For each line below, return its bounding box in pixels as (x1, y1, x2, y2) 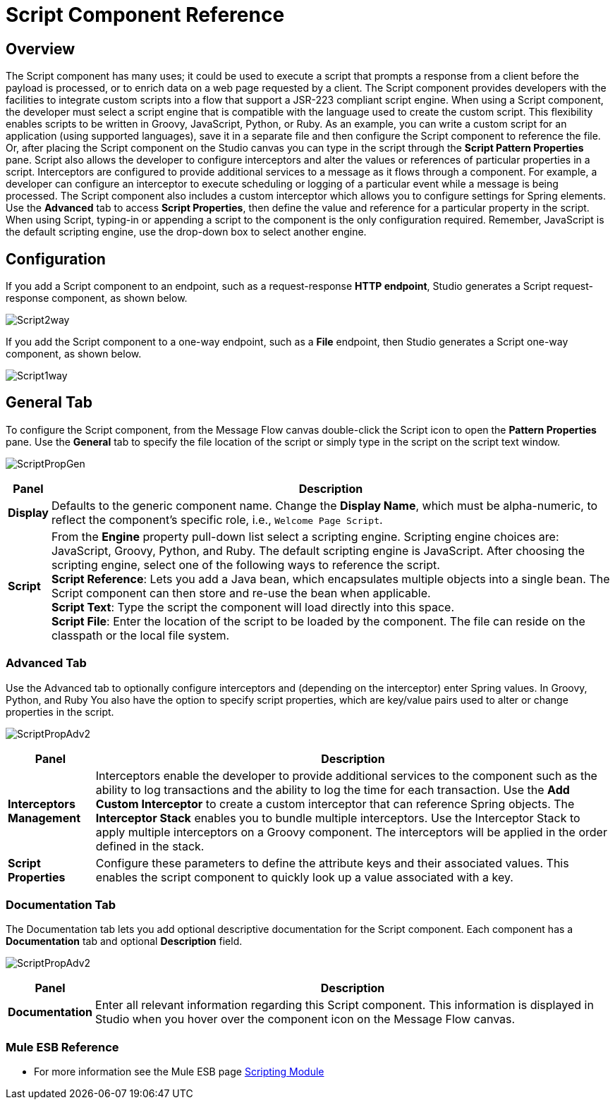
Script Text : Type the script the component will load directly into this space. (51, 599, 455, 614)
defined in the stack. (95, 838, 205, 853)
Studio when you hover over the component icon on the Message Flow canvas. (95, 1012, 516, 1027)
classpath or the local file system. (51, 628, 230, 642)
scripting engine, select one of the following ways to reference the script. (51, 557, 440, 572)
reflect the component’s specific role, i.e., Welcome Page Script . (51, 512, 383, 527)
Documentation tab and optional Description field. (6, 935, 243, 948)
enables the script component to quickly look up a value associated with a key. (95, 869, 513, 884)
